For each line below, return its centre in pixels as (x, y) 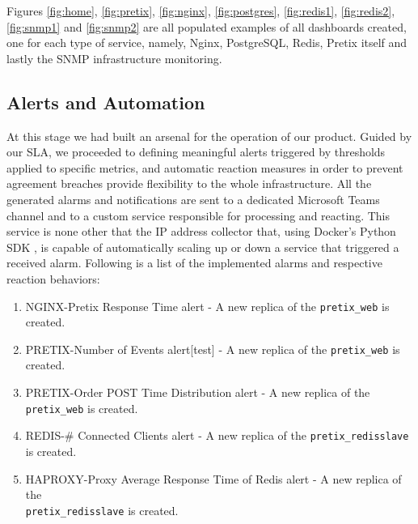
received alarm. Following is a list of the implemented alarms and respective (194, 263)
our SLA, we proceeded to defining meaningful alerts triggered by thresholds (196, 152)
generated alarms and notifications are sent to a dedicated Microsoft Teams (193, 199)
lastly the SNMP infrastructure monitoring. (114, 58)
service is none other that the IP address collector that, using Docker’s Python (201, 231)
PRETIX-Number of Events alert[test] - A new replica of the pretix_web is (213, 349)
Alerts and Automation (106, 102)
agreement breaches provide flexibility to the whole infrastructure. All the (189, 183)
